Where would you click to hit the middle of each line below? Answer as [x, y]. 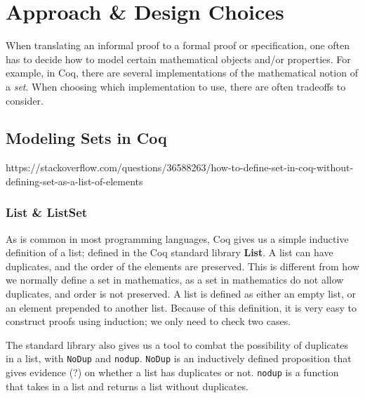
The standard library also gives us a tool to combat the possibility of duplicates [177, 344]
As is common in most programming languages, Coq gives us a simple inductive [177, 238]
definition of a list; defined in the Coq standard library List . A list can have [170, 252]
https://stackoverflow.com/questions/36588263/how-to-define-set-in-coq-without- [180, 167]
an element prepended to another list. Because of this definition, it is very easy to [181, 307]
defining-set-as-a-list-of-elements [74, 181]
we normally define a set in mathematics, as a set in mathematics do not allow [175, 280]
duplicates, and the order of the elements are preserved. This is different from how [182, 266]
